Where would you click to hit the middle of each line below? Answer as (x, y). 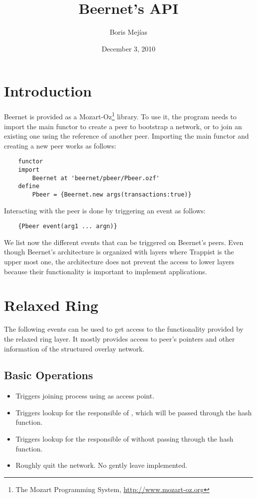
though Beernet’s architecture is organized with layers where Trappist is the (119, 252)
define (29, 186)
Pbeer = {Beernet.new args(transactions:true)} (112, 194)
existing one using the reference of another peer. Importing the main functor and (127, 136)
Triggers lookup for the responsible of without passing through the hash (124, 439)
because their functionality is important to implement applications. (106, 271)
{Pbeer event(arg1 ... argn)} (68, 226)
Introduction (48, 91)
